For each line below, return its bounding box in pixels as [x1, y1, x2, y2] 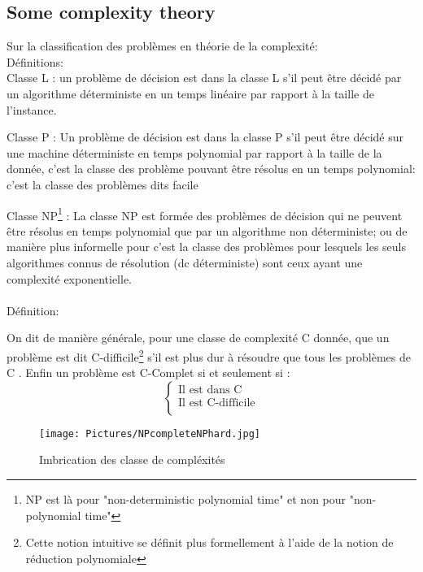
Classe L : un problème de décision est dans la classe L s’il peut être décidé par [7, 69, 402, 86]
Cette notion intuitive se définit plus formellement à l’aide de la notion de [25, 534, 394, 551]
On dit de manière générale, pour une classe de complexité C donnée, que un [7, 329, 390, 346]
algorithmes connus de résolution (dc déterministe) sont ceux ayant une [7, 253, 363, 271]
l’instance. [7, 101, 57, 118]
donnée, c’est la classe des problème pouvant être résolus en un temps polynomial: [7, 160, 416, 177]
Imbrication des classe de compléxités [39, 451, 225, 468]
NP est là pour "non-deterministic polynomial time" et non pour [25, 491, 347, 508]
